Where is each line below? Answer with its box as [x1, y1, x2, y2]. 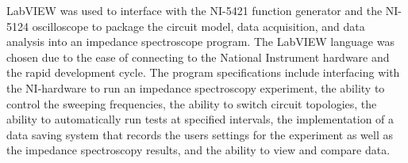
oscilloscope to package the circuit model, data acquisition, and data [32, 17, 365, 34]
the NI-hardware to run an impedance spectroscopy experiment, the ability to [6, 79, 385, 96]
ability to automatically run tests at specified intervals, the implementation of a [6, 111, 395, 127]
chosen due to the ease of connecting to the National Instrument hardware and [6, 48, 390, 65]
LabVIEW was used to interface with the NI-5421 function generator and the [6, 2, 383, 18]
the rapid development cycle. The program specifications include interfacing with [6, 64, 400, 81]
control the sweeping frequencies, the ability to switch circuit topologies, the [6, 95, 377, 112]
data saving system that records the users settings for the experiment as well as [6, 126, 394, 142]
